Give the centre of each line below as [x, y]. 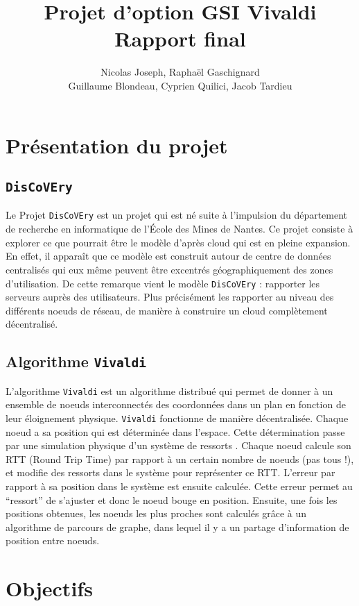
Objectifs [49, 588]
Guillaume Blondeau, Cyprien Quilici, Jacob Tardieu [180, 85]
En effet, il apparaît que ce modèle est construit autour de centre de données [168, 256]
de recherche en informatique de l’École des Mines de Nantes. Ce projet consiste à [179, 229]
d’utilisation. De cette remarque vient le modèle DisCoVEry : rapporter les [163, 283]
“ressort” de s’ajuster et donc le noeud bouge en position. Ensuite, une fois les [172, 499]
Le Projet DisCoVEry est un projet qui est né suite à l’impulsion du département [177, 215]
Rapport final [180, 39]
